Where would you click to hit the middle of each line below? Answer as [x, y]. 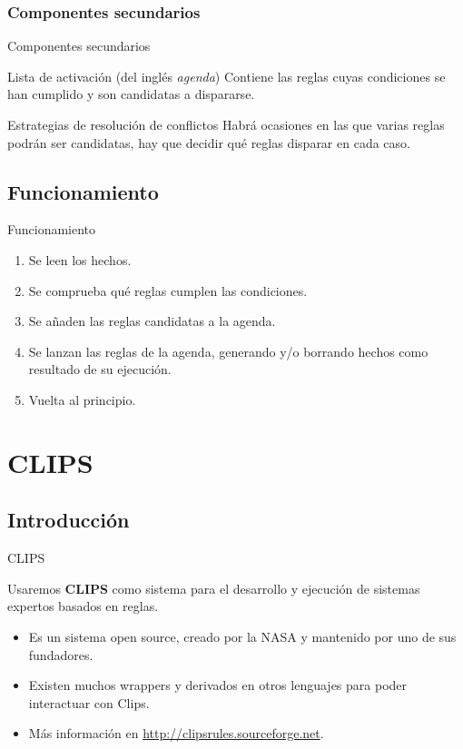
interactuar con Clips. [89, 702]
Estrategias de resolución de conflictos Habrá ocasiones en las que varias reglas [226, 124]
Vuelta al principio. [82, 399]
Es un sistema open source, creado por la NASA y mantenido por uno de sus [242, 636]
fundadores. [61, 654]
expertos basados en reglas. [83, 606]
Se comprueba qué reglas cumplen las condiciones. [168, 290]
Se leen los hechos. [80, 259]
